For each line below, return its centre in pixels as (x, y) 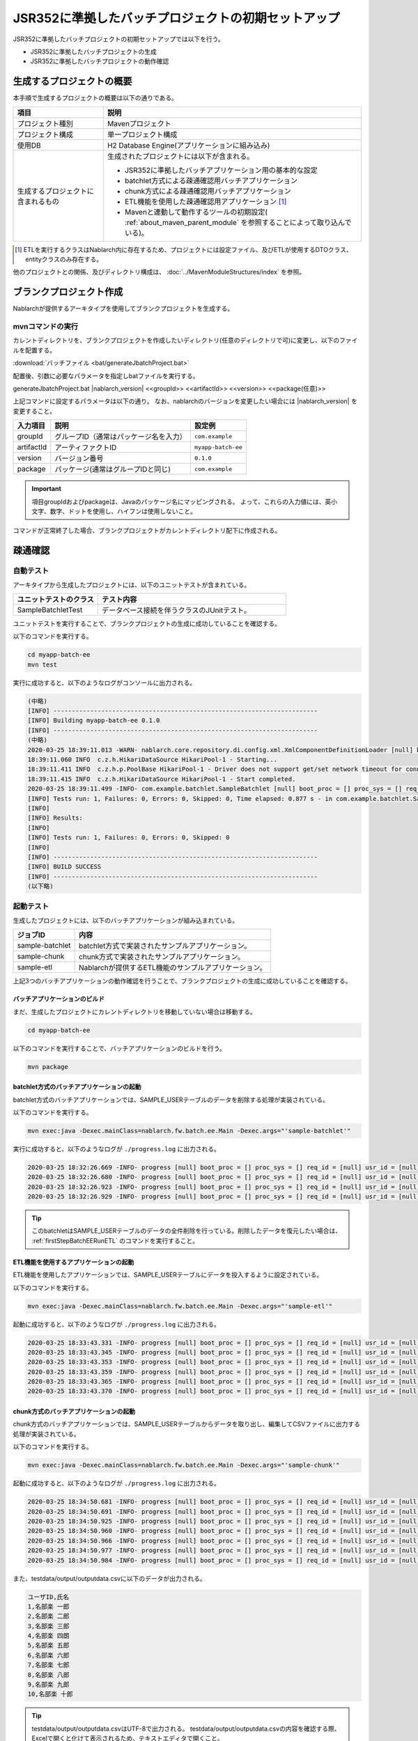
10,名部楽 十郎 (50, 1694)
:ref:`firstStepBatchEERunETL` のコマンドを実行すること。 (115, 1240)
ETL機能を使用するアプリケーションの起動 (73, 1262)
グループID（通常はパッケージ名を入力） (121, 437)
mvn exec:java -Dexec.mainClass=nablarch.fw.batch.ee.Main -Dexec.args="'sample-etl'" (180, 1306)
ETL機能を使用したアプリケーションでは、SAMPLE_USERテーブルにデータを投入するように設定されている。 (168, 1275)
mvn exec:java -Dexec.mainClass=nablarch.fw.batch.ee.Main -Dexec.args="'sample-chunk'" (184, 1465)
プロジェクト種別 (45, 123)
